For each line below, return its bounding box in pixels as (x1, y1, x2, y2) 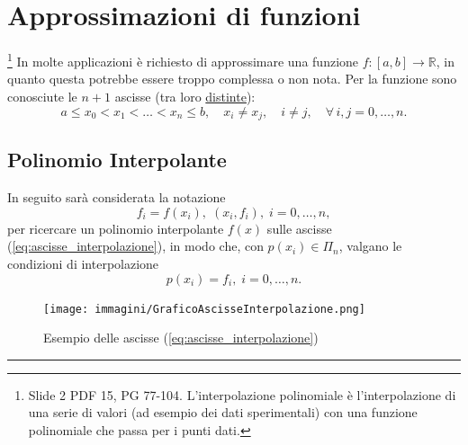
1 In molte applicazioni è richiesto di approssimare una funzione (7, 49, 359, 70)
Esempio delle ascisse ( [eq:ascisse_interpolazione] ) (43, 328, 319, 347)
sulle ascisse (266, 218, 332, 237)
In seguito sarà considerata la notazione (7, 188, 226, 207)
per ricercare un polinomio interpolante (7, 218, 224, 237)
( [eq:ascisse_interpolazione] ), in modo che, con (7, 236, 264, 255)
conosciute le (7, 86, 77, 105)
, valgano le (338, 236, 402, 255)
